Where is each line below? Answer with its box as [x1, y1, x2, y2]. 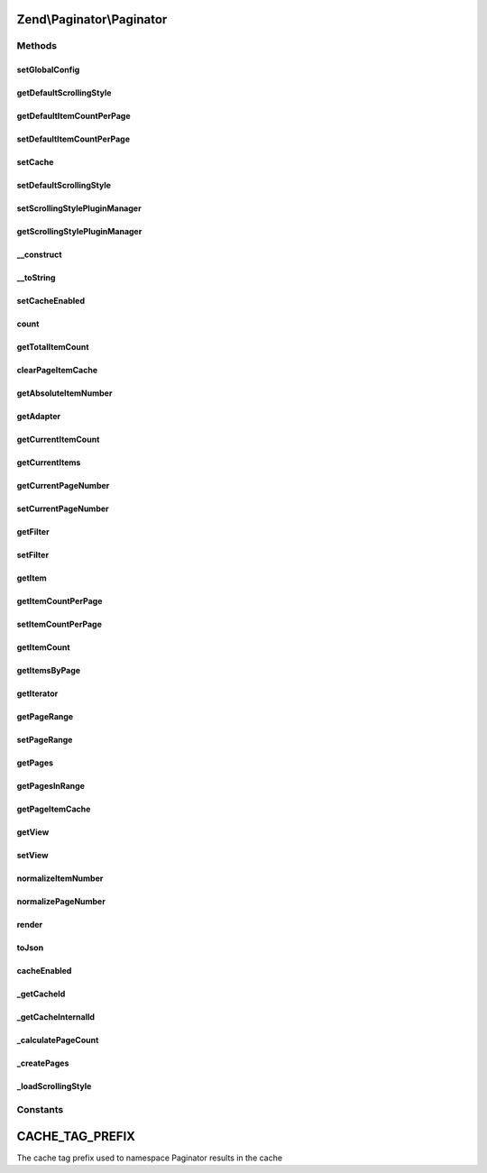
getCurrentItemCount [16, 434, 100, 445]
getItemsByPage [16, 665, 81, 676]
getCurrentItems [16, 457, 81, 468]
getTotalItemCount [16, 342, 89, 353]
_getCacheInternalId [16, 1012, 95, 1022]
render [16, 920, 43, 930]
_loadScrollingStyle [16, 1081, 92, 1092]
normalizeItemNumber [16, 873, 104, 884]
